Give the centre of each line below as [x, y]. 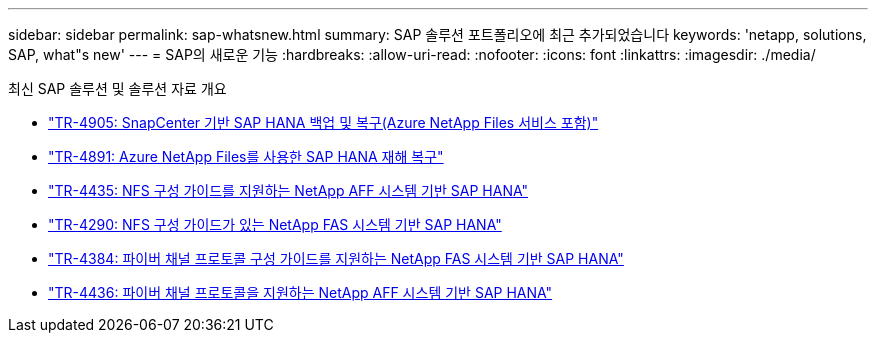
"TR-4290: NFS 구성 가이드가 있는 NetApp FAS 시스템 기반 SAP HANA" [275, 224]
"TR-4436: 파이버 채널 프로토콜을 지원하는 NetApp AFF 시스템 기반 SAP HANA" [300, 292]
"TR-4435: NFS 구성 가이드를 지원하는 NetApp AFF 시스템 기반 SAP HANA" [288, 190]
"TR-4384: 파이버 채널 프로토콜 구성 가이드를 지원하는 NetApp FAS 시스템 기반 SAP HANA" [336, 258]
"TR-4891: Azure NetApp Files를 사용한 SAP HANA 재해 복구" [246, 156]
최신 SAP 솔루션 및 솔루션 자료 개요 [117, 88]
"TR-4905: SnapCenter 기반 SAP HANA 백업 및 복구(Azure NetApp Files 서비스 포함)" [323, 122]
